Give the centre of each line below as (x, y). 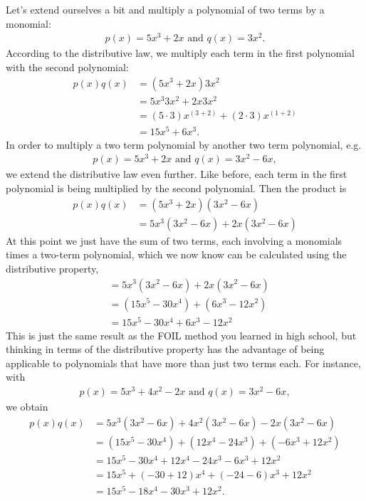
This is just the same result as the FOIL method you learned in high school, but (181, 335)
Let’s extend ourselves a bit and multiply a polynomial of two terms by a (165, 9)
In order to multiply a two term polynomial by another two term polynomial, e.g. (184, 144)
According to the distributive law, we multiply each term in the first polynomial (180, 53)
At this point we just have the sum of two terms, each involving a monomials (174, 240)
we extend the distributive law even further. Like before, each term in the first (177, 174)
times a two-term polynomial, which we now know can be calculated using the (176, 254)
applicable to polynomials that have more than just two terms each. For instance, (183, 363)
